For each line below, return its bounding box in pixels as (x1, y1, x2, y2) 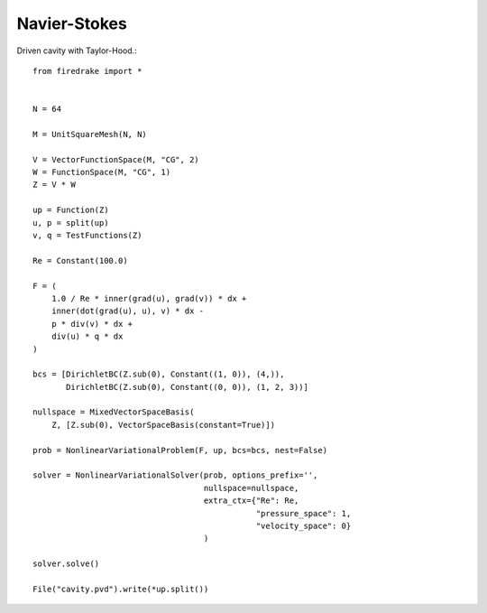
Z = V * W (32, 180, 76, 190)
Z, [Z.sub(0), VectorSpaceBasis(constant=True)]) (51, 420, 275, 430)
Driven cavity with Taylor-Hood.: (16, 45, 137, 56)
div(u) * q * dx (51, 331, 124, 342)
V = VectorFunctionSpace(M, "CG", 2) (32, 154, 200, 164)
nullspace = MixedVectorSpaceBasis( (32, 407, 195, 417)
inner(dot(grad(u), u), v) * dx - (51, 306, 205, 316)
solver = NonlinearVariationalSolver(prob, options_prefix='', (32, 470, 318, 480)
